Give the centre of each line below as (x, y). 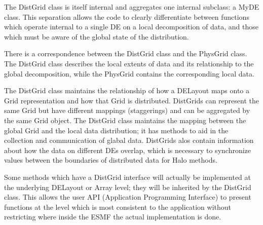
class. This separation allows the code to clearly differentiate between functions (127, 16)
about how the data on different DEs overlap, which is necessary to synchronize (128, 150)
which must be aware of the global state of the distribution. (97, 36)
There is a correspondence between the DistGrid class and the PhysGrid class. (126, 53)
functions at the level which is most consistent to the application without (118, 207)
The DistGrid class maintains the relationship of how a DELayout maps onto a (127, 90)
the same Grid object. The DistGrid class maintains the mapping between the (125, 120)
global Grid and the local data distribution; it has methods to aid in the (116, 130)
